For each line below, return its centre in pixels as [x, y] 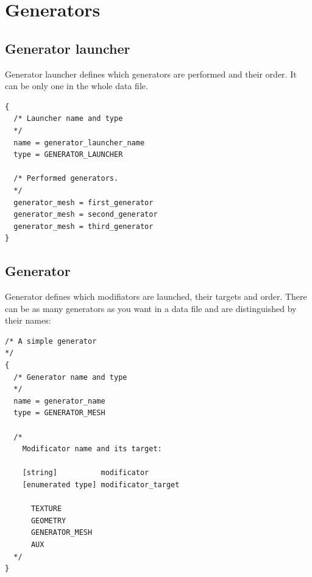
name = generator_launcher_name [79, 143]
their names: [28, 320]
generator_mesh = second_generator [86, 215]
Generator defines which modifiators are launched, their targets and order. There [156, 296]
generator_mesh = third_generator [83, 226]
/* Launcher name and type [68, 119]
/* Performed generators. [66, 179]
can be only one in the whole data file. [76, 86]
